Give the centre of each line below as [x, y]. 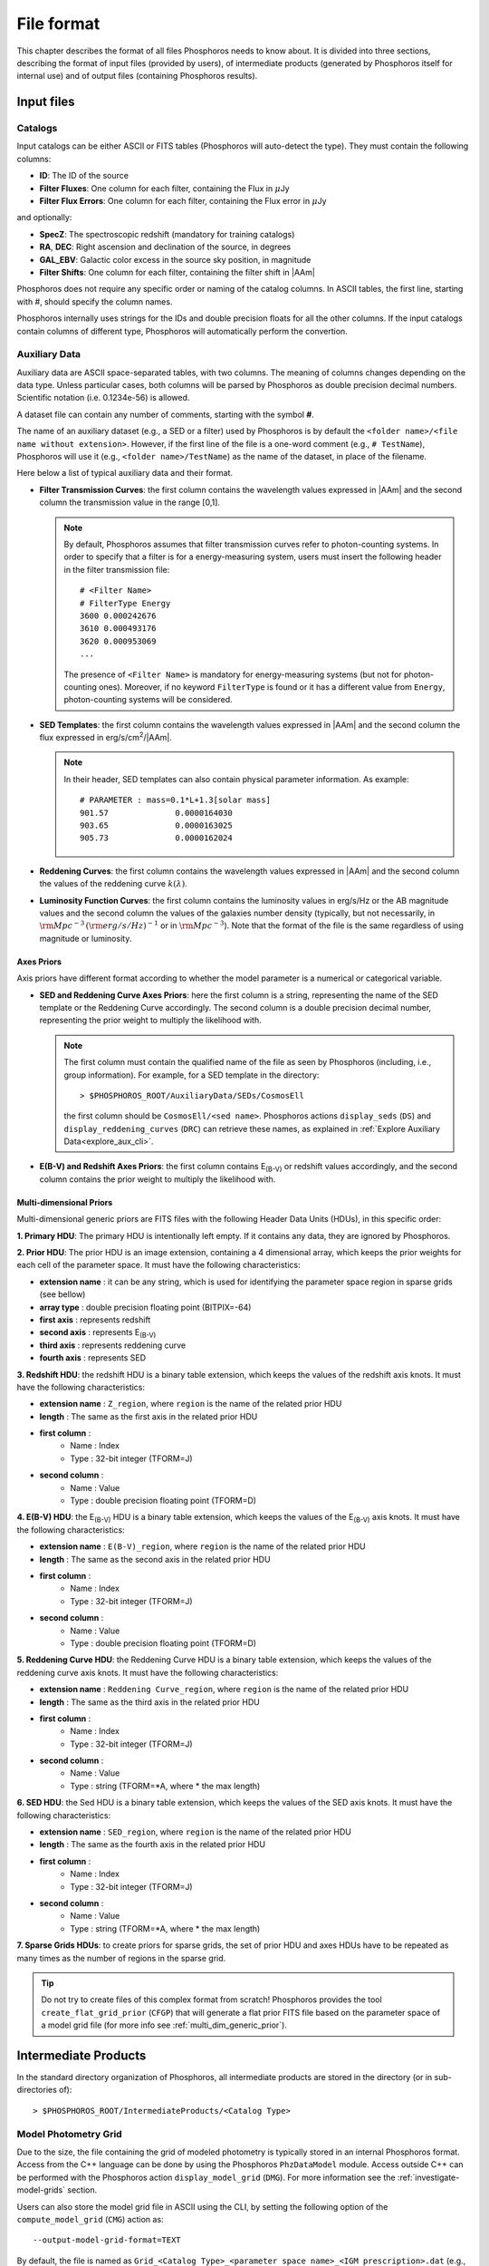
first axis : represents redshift [95, 1320]
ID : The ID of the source [84, 176]
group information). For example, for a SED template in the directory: [192, 1075]
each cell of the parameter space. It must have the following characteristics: [158, 1265]
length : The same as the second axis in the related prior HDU [155, 1559]
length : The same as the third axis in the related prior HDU [149, 1702]
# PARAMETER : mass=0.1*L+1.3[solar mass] [176, 800]
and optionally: [44, 218]
